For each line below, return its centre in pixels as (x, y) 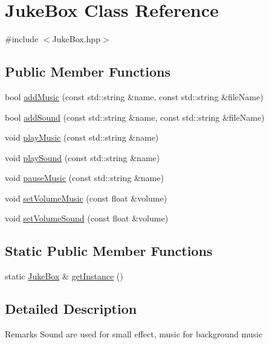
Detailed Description (71, 309)
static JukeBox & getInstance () (64, 276)
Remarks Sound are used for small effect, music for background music (134, 334)
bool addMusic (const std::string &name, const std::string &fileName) (134, 96)
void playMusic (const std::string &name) (82, 137)
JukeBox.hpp (76, 39)
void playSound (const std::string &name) (83, 157)
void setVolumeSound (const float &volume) (87, 218)
